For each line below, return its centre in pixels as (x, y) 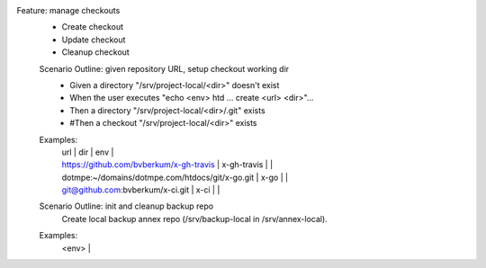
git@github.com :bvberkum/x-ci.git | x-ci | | (141, 190)
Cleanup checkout (95, 52)
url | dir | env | (88, 152)
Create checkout (93, 27)
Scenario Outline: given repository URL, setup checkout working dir (164, 68)
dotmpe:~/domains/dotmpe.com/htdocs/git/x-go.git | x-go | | (175, 177)
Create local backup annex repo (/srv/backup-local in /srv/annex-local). (194, 219)
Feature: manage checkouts (68, 10)
